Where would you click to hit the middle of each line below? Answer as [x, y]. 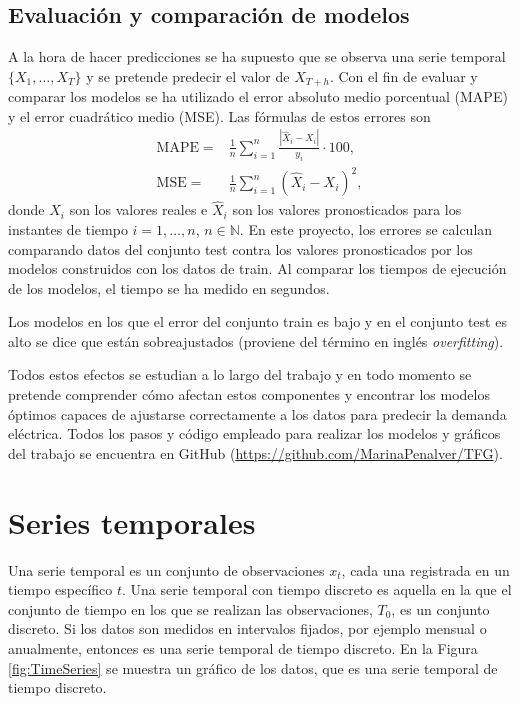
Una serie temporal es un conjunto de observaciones [166, 569]
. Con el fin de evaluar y [403, 75]
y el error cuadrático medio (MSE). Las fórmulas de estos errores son [219, 115]
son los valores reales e [138, 209]
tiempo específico [60, 589]
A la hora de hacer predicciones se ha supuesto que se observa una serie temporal [257, 56]
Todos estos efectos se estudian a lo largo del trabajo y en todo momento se [240, 374]
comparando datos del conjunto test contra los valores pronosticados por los [240, 248]
